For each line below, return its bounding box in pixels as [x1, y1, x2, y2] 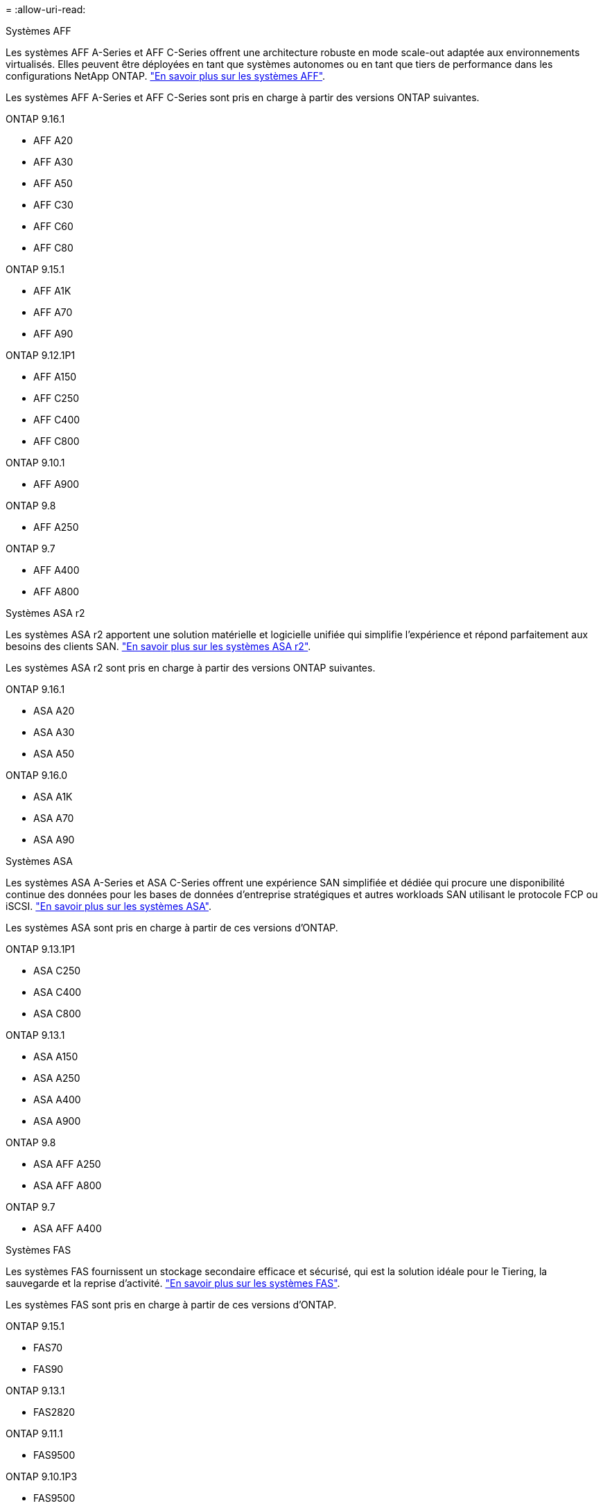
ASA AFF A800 [33, 1180, 102, 1191]
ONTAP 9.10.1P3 [6, 1471, 78, 1482]
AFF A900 [33, 478, 80, 490]
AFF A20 [33, 134, 73, 146]
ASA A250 [33, 1072, 80, 1084]
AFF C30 [33, 199, 73, 211]
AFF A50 [33, 177, 73, 189]
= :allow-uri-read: [6, 3, 86, 15]
